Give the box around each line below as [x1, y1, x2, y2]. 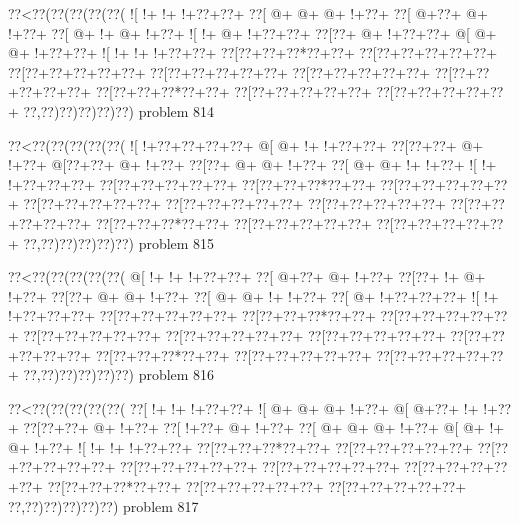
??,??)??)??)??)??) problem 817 [8, 495, 199, 516]
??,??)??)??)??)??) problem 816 [23, 364, 215, 385]
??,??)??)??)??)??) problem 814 [23, 100, 215, 121]
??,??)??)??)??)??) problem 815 [23, 232, 215, 253]
